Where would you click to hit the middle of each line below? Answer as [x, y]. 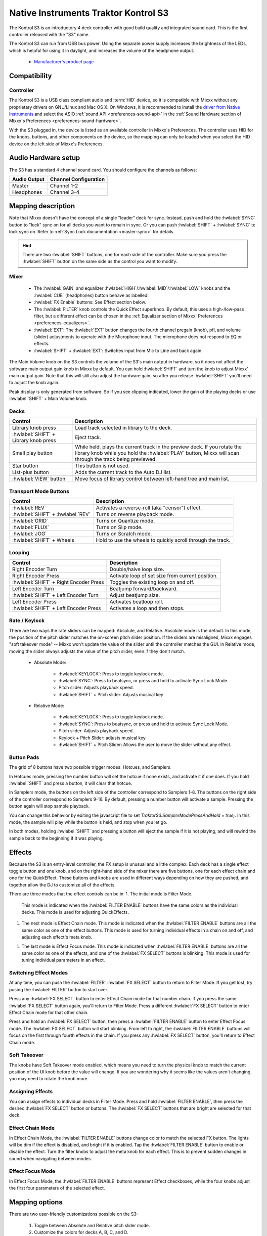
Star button [25, 466]
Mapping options [36, 1202]
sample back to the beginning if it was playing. [56, 838]
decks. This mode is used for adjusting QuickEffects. [75, 912]
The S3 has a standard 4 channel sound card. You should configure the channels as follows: [103, 170]
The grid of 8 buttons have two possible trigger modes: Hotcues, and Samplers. [90, 767]
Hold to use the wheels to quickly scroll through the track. [163, 540]
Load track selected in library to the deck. [123, 428]
